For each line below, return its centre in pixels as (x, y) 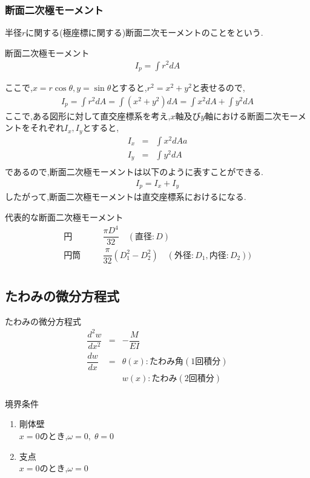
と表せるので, (218, 87)
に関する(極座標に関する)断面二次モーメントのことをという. (144, 32)
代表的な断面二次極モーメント (64, 217)
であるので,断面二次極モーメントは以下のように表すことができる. (134, 172)
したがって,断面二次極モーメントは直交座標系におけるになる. (126, 197)
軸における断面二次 (243, 115)
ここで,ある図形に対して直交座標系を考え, (88, 115)
